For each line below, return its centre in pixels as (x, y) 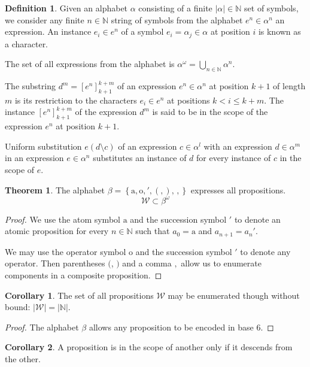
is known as (279, 31)
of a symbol (142, 31)
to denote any (265, 251)
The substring (30, 86)
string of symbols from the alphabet (177, 19)
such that (153, 231)
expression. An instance (48, 31)
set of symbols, (271, 8)
